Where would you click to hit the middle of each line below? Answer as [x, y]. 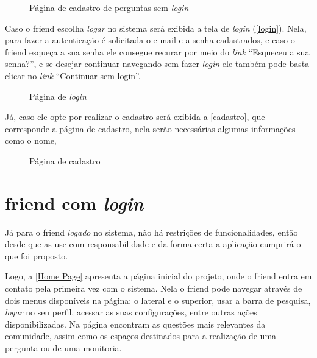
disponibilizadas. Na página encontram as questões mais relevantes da [135, 324]
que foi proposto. [37, 255]
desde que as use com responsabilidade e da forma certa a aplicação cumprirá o [153, 244]
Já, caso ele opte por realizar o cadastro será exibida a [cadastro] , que [135, 117]
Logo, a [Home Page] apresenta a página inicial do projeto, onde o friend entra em [158, 276]
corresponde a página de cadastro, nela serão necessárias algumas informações [150, 128]
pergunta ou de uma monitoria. [63, 348]
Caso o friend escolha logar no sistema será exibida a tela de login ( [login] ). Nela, [156, 28]
